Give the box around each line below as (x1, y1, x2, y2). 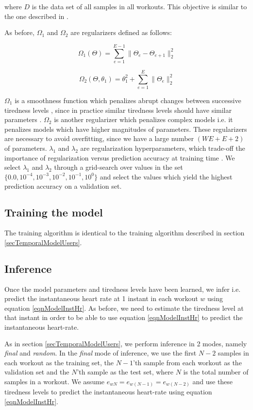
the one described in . (4, 11, 68, 21)
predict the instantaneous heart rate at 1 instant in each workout (4, 293, 198, 303)
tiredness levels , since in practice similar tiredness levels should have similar (4, 105, 232, 115)
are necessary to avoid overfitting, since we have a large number (4, 133, 194, 143)
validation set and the (4, 367, 69, 377)
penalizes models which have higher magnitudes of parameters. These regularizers (4, 124, 247, 134)
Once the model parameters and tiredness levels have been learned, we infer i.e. (4, 284, 241, 294)
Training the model (4, 205, 103, 220)
